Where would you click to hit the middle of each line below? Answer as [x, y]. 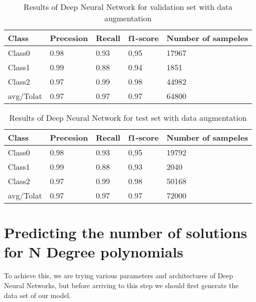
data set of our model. [38, 295]
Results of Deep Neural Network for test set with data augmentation [128, 118]
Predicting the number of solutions [126, 232]
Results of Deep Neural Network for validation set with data [128, 7]
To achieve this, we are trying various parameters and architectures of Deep [119, 276]
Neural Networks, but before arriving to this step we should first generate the [121, 285]
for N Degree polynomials [94, 252]
